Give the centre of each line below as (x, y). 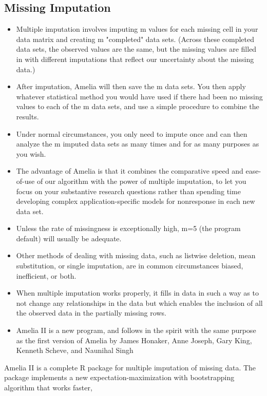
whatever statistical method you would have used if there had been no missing (139, 96)
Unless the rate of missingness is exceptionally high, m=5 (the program (128, 228)
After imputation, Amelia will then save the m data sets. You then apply (131, 86)
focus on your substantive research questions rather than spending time (128, 191)
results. (27, 116)
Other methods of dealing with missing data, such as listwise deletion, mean (136, 255)
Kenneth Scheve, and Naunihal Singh (75, 350)
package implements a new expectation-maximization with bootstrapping (119, 377)
